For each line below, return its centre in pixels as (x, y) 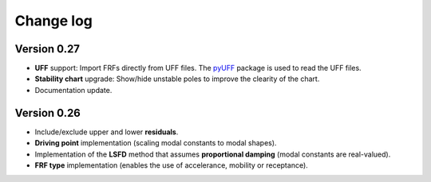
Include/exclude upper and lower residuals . (107, 132)
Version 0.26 (48, 112)
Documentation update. (73, 90)
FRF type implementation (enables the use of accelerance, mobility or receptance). (172, 165)
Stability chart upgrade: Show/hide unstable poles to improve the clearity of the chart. (177, 79)
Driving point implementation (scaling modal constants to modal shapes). (156, 143)
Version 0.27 (47, 49)
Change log (54, 21)
